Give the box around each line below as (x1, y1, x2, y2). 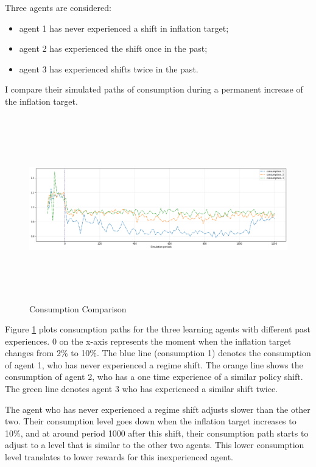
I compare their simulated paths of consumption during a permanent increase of (5, 83, 303, 96)
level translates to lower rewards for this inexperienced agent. (5, 451, 234, 463)
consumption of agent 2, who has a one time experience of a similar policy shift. (5, 370, 303, 383)
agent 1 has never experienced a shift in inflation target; (19, 21, 229, 34)
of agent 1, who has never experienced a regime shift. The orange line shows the (5, 358, 303, 371)
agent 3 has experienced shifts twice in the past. (19, 62, 198, 75)
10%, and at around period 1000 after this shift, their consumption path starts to (5, 426, 309, 439)
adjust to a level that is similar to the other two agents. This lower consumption (5, 438, 304, 451)
